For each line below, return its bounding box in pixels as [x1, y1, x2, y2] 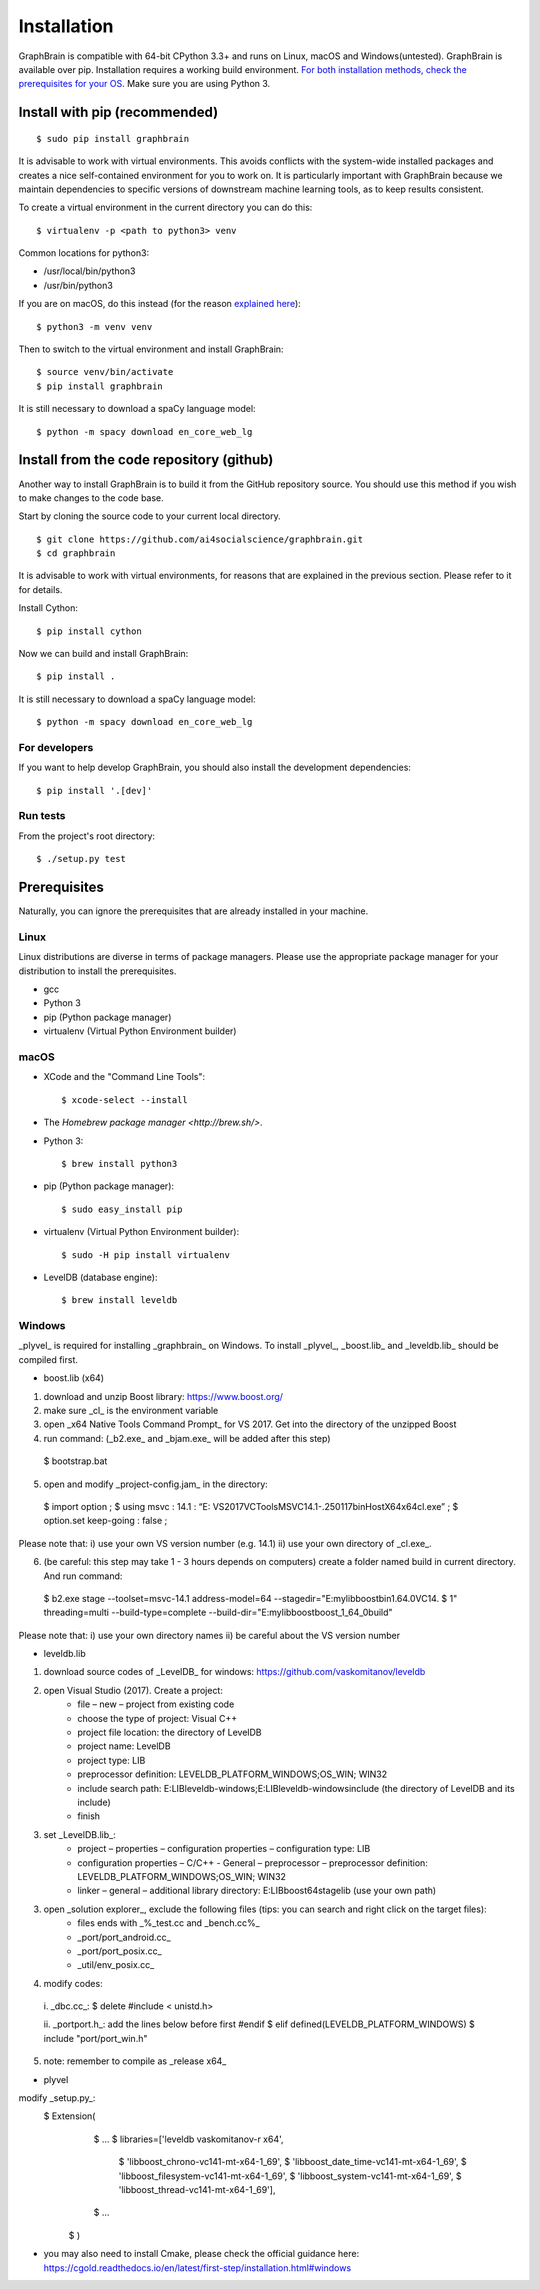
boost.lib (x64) [43, 1372, 105, 1384]
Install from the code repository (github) [18, 451, 274, 469]
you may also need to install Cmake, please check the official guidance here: [43, 2248, 360, 2260]
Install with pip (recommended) [18, 104, 219, 121]
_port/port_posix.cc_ [77, 1945, 162, 1957]
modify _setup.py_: [18, 2092, 96, 2104]
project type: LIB [77, 1754, 146, 1766]
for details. [18, 583, 63, 595]
